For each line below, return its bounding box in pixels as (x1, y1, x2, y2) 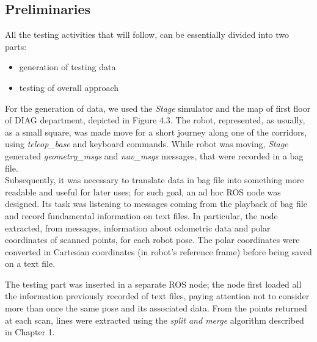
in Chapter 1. (5, 326, 55, 338)
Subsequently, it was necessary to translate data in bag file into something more (5, 173, 304, 186)
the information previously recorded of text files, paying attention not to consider (5, 289, 310, 302)
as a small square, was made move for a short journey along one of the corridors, (5, 125, 307, 138)
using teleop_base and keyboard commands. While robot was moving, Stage (5, 137, 288, 150)
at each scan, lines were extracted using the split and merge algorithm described (5, 313, 304, 326)
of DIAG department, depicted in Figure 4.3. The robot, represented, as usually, (5, 114, 305, 126)
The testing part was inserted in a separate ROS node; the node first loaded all (5, 277, 302, 290)
